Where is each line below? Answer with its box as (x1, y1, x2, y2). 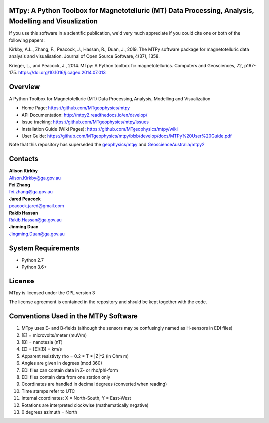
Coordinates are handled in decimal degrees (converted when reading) (21, 381, 167, 387)
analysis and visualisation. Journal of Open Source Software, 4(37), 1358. (9, 53, 160, 59)
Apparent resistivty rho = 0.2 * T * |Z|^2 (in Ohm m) (21, 353, 129, 359)
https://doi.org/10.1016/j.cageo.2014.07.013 (18, 70, 106, 76)
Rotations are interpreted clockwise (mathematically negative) (21, 402, 149, 408)
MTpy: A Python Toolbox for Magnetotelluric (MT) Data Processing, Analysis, (9, 6, 254, 15)
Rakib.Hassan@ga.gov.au (9, 217, 62, 223)
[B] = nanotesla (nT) (21, 339, 63, 345)
